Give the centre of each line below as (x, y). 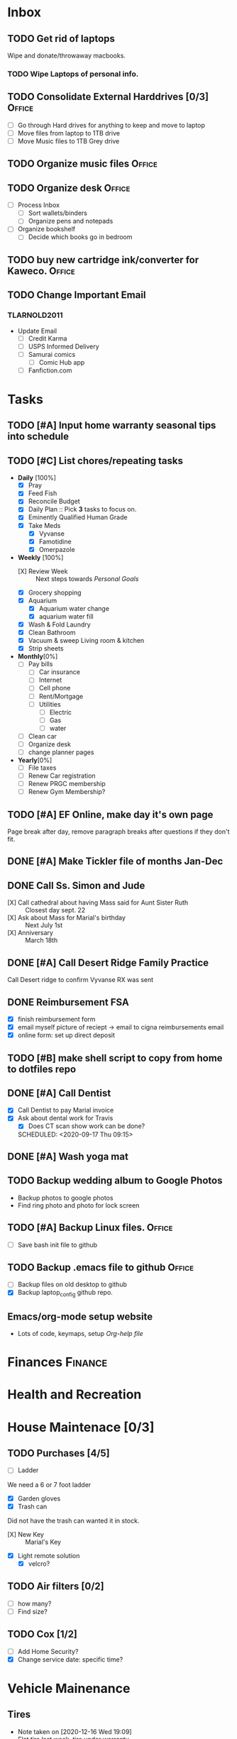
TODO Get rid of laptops (61, 39)
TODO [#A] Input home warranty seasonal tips (112, 425)
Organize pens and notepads (71, 221)
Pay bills (40, 664)
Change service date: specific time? (70, 1659)
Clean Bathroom (52, 633)
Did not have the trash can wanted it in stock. (73, 1520)
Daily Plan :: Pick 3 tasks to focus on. (82, 509)
